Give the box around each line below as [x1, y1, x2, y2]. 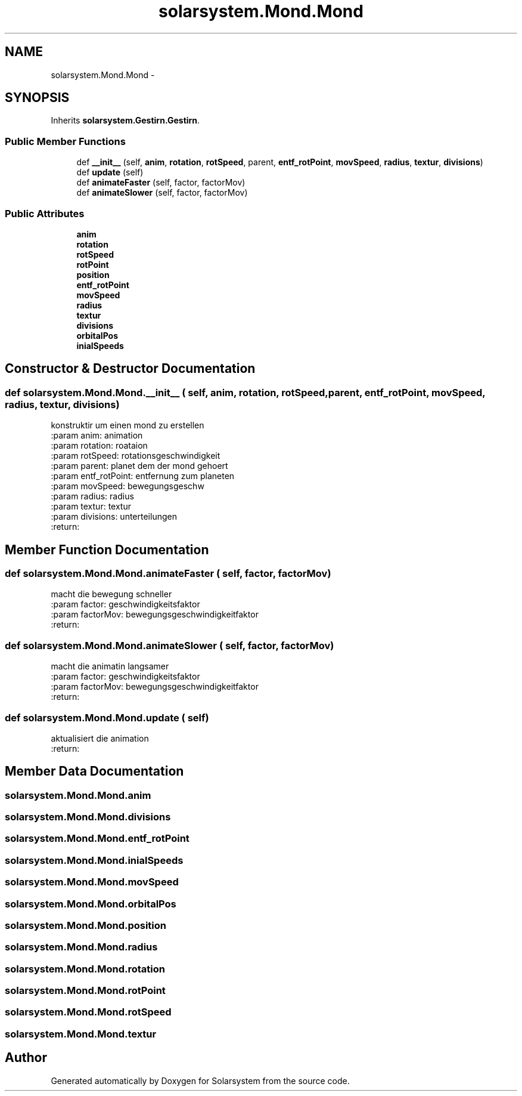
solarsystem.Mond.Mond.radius [5, 941, 158, 953]
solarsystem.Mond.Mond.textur [5, 1027, 157, 1040]
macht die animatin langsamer [51, 661, 169, 672]
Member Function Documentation [5, 542, 209, 557]
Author [5, 1050, 47, 1066]
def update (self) [76, 167, 144, 178]
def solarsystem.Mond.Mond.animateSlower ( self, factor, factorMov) [5, 639, 334, 652]
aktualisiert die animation [51, 733, 149, 743]
